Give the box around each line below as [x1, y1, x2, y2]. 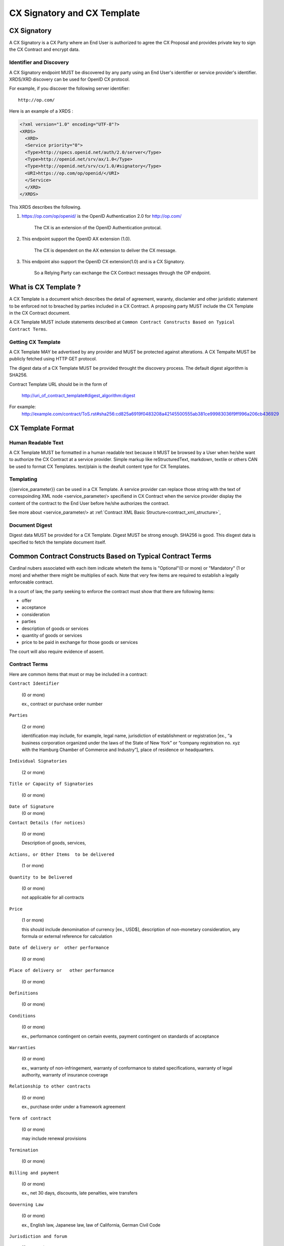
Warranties [9, 1045, 36, 1050]
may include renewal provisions [21, 1135, 87, 1141]
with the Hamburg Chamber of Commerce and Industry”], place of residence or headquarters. [21, 747, 214, 753]
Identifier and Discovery [9, 59, 69, 66]
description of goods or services [21, 625, 89, 631]
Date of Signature [9, 803, 54, 809]
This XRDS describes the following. [9, 204, 82, 210]
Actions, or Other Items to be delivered [9, 851, 114, 857]
